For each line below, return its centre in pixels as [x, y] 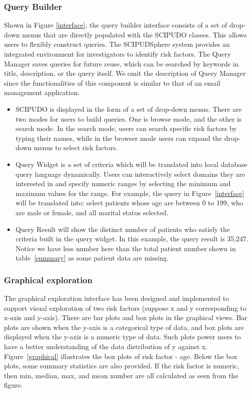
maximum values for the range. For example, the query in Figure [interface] [130, 193]
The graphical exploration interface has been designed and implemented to [117, 298]
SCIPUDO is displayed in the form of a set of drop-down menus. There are [129, 109]
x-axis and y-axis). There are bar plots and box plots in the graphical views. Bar [126, 317]
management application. [42, 92]
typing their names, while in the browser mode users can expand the [119, 138]
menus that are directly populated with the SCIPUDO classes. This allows [134, 34]
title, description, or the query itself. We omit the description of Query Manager [125, 73]
